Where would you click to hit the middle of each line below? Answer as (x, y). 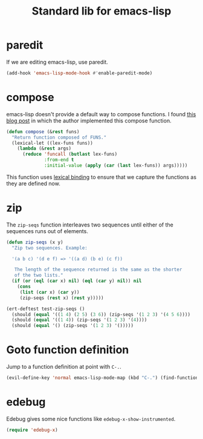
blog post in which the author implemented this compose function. (89, 120)
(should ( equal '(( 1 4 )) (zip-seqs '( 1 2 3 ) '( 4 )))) (79, 320)
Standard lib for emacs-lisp (101, 11)
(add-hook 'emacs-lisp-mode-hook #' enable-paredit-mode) (79, 73)
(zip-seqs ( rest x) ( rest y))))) (62, 298)
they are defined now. (33, 183)
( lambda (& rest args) (44, 149)
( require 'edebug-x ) (32, 430)
